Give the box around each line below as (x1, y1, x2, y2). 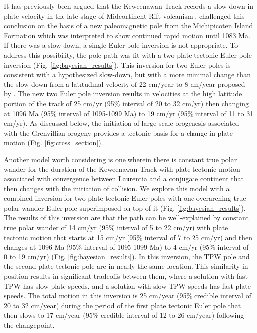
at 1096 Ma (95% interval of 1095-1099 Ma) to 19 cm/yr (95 (4, 108, 188, 118)
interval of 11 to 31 (195, 108, 254, 118)
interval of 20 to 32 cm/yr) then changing (122, 98, 249, 108)
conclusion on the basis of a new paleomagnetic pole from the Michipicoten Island (4, 20, 253, 31)
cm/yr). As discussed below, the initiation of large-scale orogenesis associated (4, 118, 239, 128)
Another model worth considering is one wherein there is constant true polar (4, 154, 237, 164)
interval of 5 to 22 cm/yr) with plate (117, 222, 228, 233)
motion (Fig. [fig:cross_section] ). (4, 137, 103, 148)
